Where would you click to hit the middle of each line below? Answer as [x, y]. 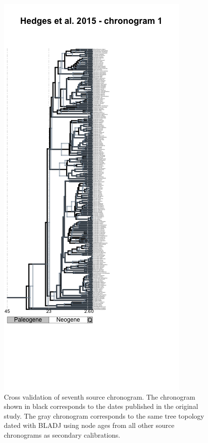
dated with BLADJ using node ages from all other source [89, 425]
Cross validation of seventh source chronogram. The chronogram [100, 396]
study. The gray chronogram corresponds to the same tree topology [104, 415]
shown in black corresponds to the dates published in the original [101, 406]
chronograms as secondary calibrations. [62, 434]
